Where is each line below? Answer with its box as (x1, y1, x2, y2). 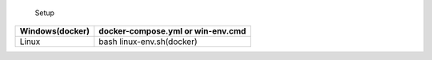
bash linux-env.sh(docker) (98, 36, 198, 47)
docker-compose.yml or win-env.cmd (98, 26, 246, 37)
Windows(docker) (19, 26, 90, 37)
